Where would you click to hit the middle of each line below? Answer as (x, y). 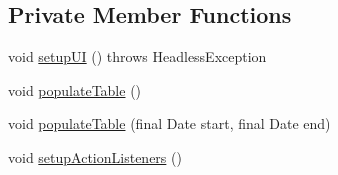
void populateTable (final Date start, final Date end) (169, 123)
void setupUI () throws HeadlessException (137, 56)
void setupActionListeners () (95, 156)
